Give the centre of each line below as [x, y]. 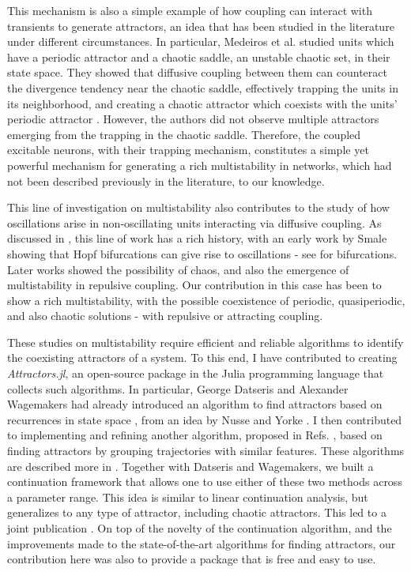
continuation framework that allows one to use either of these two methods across [205, 482]
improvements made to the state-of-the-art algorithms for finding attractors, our [202, 543]
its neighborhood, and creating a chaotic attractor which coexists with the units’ [202, 103]
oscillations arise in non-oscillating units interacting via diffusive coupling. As [194, 222]
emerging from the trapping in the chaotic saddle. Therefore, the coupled [184, 134]
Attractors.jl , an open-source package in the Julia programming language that [196, 373]
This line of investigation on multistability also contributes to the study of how [198, 207]
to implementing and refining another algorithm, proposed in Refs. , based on [195, 435]
